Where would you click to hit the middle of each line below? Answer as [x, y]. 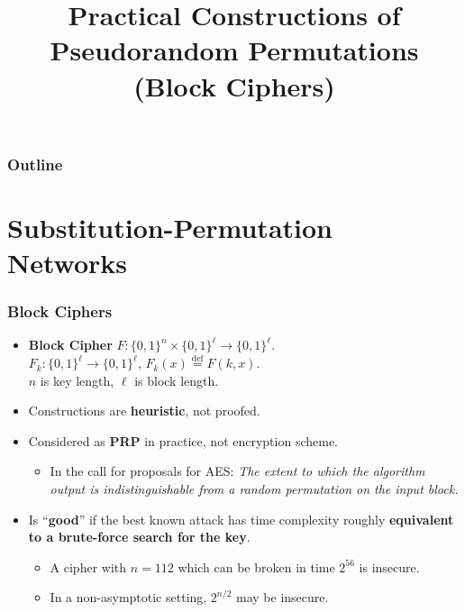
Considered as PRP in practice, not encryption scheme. [183, 440]
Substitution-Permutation [170, 227]
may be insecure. [283, 597]
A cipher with [88, 566]
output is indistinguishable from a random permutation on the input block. [254, 489]
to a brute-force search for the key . [139, 537]
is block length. [177, 380]
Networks [68, 263]
